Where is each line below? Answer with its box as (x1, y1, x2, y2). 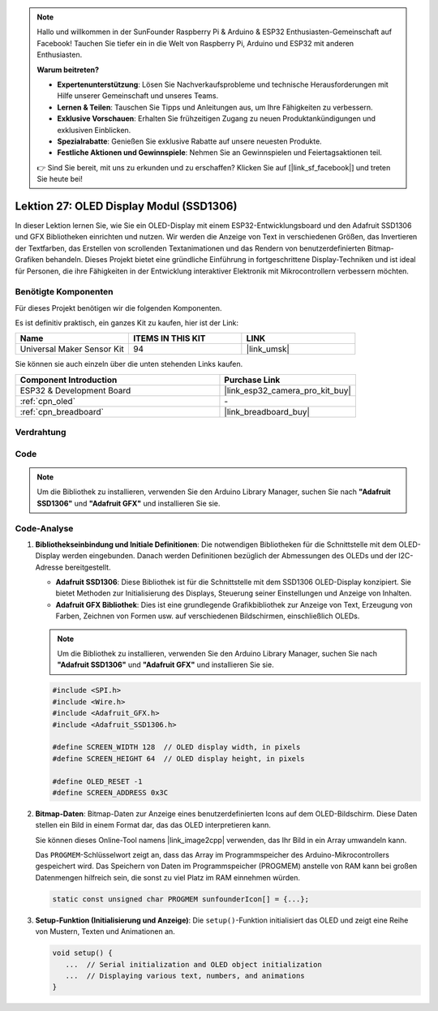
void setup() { (52, 949, 113, 957)
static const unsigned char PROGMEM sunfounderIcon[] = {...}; (52, 894, 310, 904)
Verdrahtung (15, 427, 67, 438)
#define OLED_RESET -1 (52, 777, 143, 786)
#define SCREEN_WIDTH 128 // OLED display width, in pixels (52, 742, 301, 752)
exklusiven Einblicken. (57, 125, 131, 135)
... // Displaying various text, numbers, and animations (65, 970, 305, 980)
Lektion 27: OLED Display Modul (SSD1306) (15, 199, 238, 213)
